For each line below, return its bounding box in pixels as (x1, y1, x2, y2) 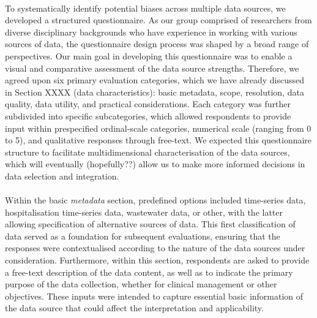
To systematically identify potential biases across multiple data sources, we (5, 1, 286, 14)
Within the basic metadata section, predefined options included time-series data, (5, 194, 306, 206)
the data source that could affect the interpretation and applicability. (5, 301, 264, 314)
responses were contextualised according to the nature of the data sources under (5, 241, 305, 254)
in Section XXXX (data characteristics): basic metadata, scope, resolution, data (5, 85, 304, 98)
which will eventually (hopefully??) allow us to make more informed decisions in (5, 157, 305, 170)
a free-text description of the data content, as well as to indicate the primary (5, 265, 293, 278)
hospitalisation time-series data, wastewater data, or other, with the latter (5, 205, 283, 218)
